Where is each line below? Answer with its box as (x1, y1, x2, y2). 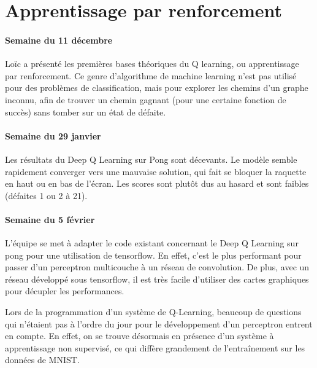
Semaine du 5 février (5, 213, 95, 225)
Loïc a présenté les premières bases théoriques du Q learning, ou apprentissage (5, 57, 299, 70)
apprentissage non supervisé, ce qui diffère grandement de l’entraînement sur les (5, 341, 305, 354)
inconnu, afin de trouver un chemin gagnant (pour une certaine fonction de (5, 93, 286, 106)
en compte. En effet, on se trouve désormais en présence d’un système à (5, 329, 274, 342)
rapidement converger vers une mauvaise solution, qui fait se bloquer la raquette (5, 165, 307, 178)
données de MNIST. (5, 353, 80, 366)
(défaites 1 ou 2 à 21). (5, 189, 88, 202)
